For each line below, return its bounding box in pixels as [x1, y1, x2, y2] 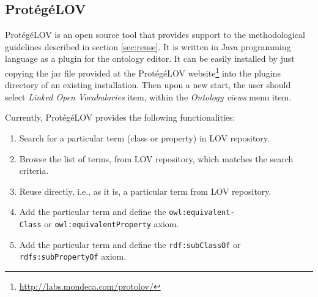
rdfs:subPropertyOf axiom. [19, 250, 127, 263]
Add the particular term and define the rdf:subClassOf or [19, 238, 241, 250]
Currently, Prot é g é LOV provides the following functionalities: [5, 111, 235, 124]
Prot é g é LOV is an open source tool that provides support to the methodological [5, 28, 305, 41]
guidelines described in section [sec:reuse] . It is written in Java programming [5, 40, 291, 53]
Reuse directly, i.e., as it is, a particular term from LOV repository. [19, 184, 272, 197]
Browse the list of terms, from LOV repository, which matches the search [19, 152, 294, 165]
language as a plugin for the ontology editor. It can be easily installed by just [5, 52, 295, 65]
